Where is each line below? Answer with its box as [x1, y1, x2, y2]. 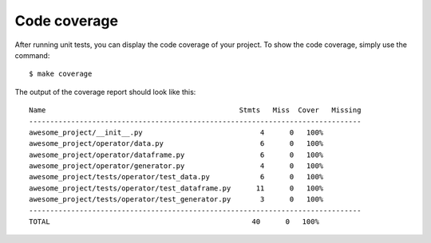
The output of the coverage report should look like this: [14, 87, 196, 96]
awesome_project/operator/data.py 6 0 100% [29, 139, 324, 148]
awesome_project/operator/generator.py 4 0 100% [29, 162, 324, 170]
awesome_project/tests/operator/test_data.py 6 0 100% [29, 172, 324, 182]
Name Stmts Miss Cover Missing [29, 106, 362, 115]
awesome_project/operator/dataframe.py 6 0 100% [29, 150, 324, 159]
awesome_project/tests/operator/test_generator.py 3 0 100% [29, 195, 324, 204]
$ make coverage [29, 69, 93, 79]
